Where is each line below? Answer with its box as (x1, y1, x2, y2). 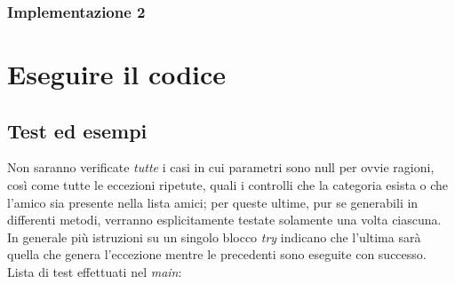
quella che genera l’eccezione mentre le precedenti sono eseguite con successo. (7, 245, 427, 264)
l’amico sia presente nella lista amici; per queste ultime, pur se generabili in (7, 193, 419, 211)
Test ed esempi (7, 116, 148, 144)
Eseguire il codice (7, 56, 227, 92)
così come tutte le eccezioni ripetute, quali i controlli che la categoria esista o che (7, 176, 449, 194)
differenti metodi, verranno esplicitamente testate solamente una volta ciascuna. (7, 210, 442, 229)
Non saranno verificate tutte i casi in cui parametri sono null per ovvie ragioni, (7, 158, 435, 177)
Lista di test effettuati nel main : (7, 262, 182, 280)
